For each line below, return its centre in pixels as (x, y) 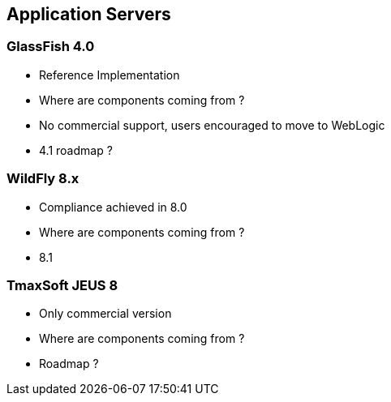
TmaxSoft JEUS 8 (62, 285)
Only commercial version (105, 314)
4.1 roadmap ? (76, 150)
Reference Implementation (110, 75)
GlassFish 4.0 (51, 47)
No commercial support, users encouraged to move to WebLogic (212, 125)
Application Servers (89, 14)
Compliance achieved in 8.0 (113, 207)
